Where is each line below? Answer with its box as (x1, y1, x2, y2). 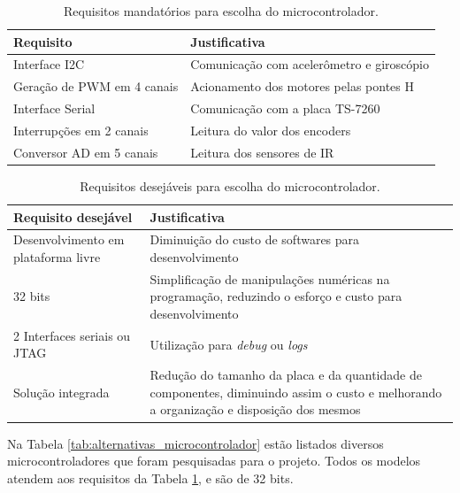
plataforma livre (13, 247, 101, 266)
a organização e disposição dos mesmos (149, 400, 361, 419)
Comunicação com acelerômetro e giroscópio (190, 55, 429, 73)
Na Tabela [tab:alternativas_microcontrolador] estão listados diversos (7, 434, 384, 452)
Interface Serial (13, 99, 96, 118)
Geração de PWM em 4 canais (13, 77, 179, 96)
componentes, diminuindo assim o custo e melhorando (149, 382, 442, 401)
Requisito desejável (13, 207, 133, 226)
